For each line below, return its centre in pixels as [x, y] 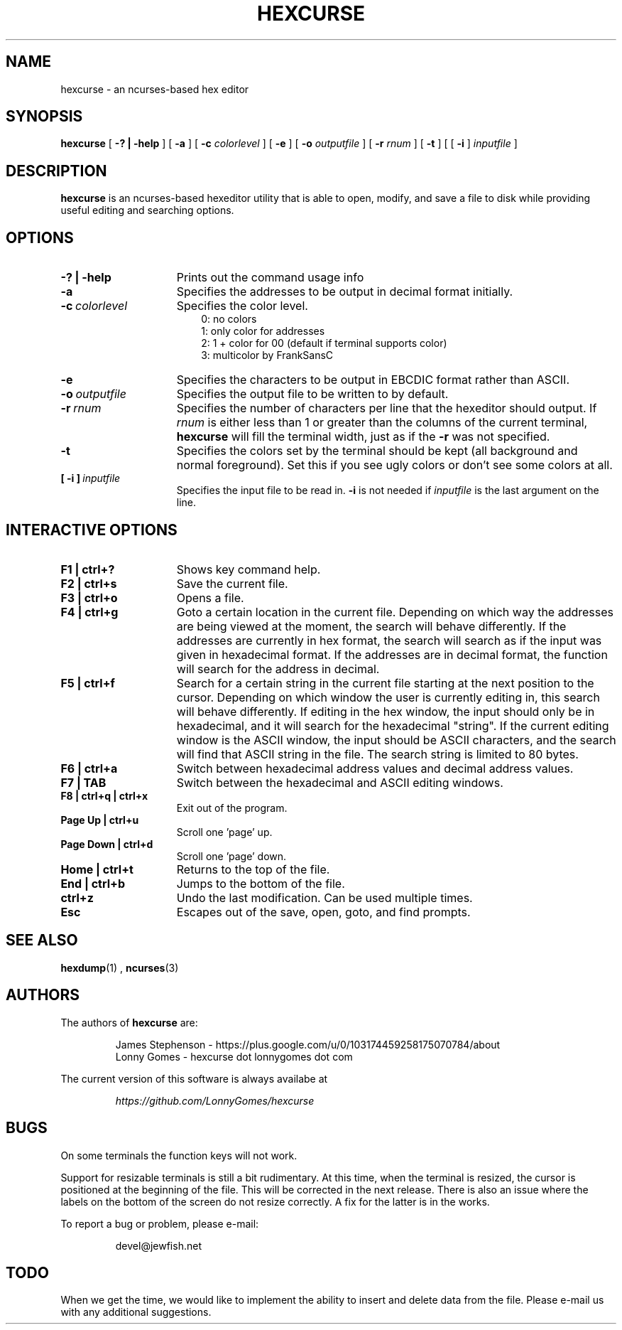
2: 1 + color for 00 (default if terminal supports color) [324, 343]
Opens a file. [210, 597]
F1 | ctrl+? [88, 569]
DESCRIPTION [56, 171]
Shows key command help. [249, 569]
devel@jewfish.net [158, 1245]
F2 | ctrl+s [89, 583]
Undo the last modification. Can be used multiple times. [324, 897]
